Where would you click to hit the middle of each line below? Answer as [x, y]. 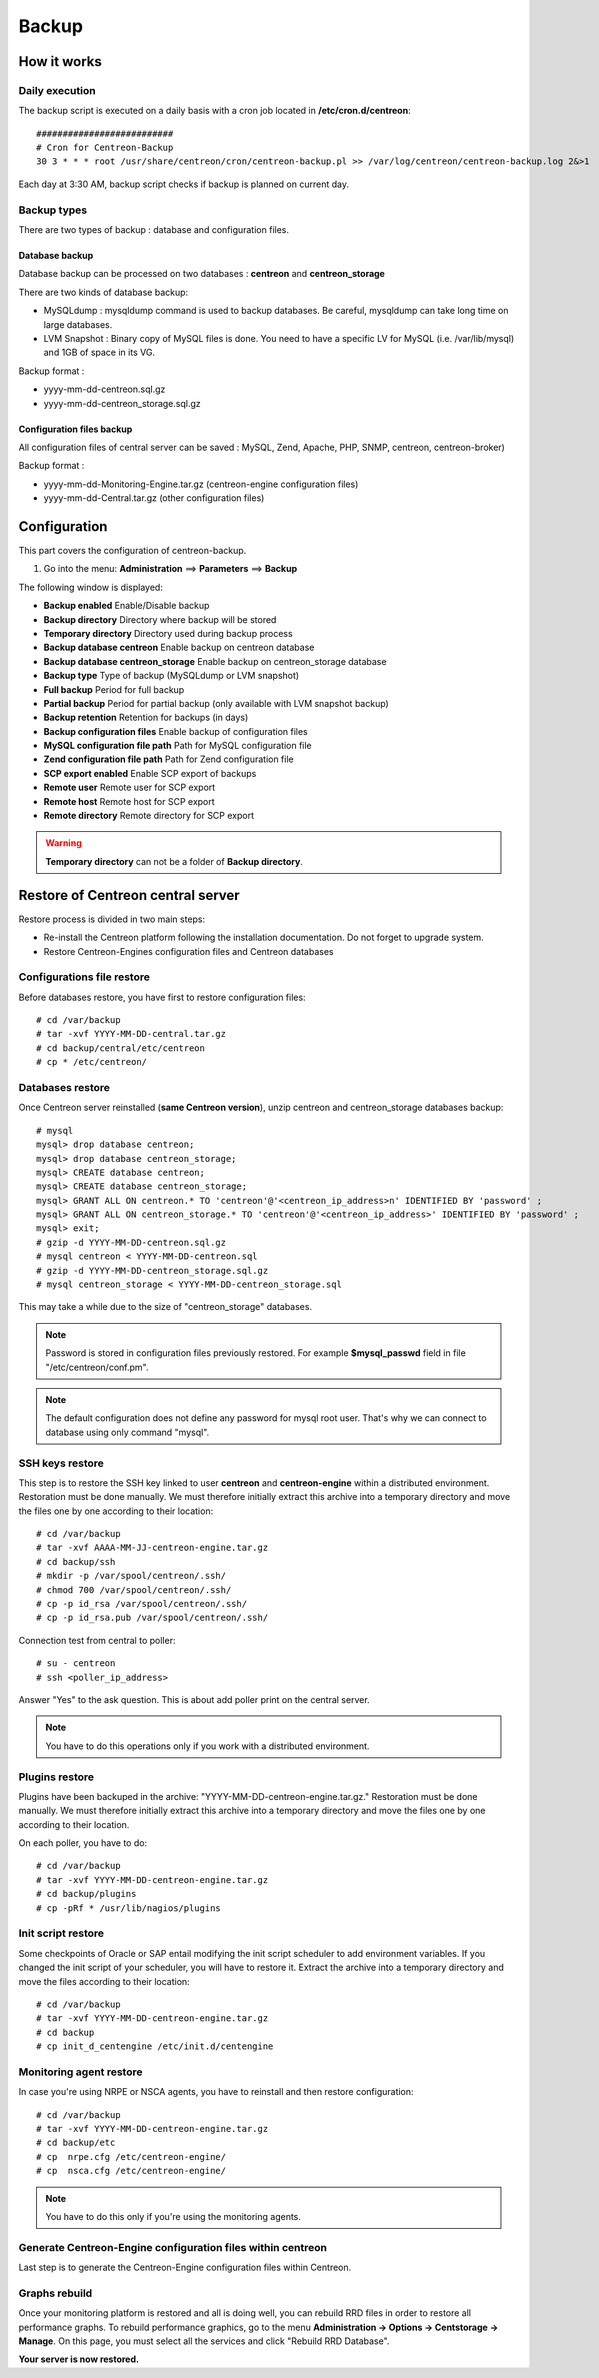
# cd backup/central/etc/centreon [120, 1048]
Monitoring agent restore [80, 2072]
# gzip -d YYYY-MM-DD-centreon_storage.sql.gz [152, 1270]
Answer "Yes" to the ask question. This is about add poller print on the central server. [194, 1699]
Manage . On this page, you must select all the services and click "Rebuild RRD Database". [204, 2341]
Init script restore [61, 1933]
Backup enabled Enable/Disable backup [126, 606]
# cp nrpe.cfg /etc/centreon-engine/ [131, 2156]
